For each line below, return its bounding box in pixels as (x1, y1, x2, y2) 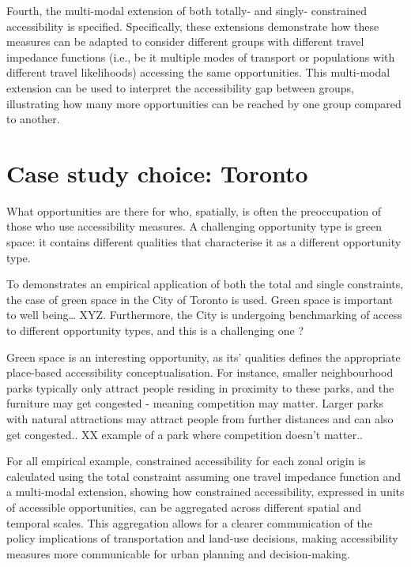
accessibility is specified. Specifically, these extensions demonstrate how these (6, 17, 379, 34)
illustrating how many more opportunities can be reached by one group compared (6, 95, 402, 111)
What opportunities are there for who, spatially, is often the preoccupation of (6, 202, 382, 219)
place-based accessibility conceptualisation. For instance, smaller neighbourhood (6, 364, 394, 381)
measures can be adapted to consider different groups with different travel (6, 33, 364, 50)
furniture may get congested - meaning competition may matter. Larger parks (6, 395, 383, 411)
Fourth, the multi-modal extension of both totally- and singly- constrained (6, 2, 367, 18)
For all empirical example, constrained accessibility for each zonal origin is (6, 452, 366, 469)
